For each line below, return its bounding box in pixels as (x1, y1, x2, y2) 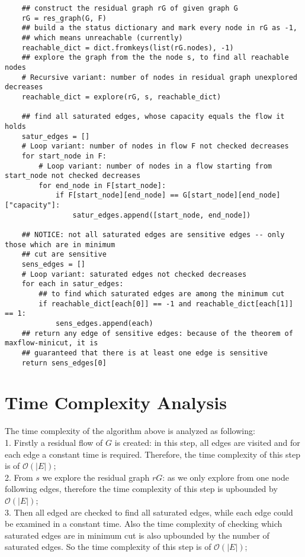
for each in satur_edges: (21, 280, 124, 289)
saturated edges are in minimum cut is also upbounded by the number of (5, 529, 269, 541)
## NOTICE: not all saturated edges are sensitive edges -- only (21, 231, 285, 239)
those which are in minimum (5, 240, 115, 249)
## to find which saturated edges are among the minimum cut (38, 290, 285, 299)
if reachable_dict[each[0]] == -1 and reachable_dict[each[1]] (38, 299, 293, 308)
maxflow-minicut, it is (5, 339, 98, 348)
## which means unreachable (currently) (21, 33, 183, 42)
